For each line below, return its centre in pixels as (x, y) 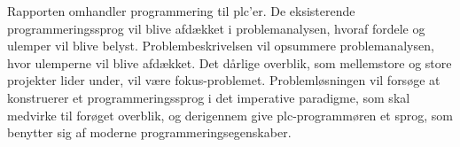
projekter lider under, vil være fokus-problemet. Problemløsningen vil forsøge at (224, 80)
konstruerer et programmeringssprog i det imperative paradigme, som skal (209, 97)
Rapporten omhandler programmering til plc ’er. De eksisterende (181, 11)
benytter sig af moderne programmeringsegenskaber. (149, 132)
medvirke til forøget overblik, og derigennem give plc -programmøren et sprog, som (230, 115)
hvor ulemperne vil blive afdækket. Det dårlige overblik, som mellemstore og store (230, 62)
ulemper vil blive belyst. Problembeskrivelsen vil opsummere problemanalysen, (221, 46)
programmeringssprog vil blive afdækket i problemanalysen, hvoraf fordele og (216, 28)
